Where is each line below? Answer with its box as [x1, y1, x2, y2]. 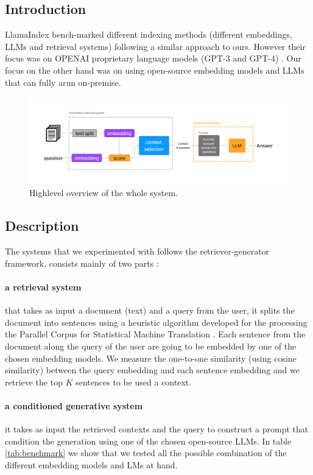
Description [5, 216, 79, 235]
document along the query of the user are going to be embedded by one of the [5, 340, 297, 352]
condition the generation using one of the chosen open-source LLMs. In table [5, 434, 292, 447]
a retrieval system [5, 281, 82, 294]
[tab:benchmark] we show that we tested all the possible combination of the [5, 446, 287, 459]
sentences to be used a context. [76, 375, 192, 388]
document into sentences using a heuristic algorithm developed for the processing [5, 315, 308, 328]
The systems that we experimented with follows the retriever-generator [5, 245, 270, 258]
